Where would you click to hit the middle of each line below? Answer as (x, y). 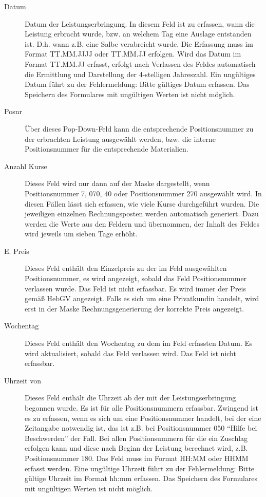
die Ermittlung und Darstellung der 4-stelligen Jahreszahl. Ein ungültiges (140, 74)
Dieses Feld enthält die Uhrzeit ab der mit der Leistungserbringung (130, 398)
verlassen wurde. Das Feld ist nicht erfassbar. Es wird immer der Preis (136, 288)
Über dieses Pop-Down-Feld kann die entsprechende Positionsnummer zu (139, 128)
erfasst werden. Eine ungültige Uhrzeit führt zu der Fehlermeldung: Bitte (140, 468)
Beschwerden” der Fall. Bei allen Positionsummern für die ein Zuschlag (136, 438)
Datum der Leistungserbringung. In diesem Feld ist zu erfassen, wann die (140, 23)
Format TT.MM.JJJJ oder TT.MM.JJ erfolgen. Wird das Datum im (133, 54)
